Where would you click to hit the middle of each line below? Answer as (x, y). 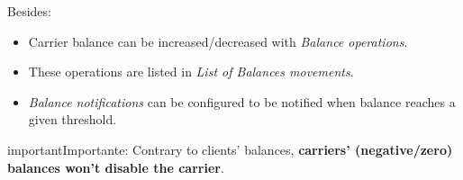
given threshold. (73, 119)
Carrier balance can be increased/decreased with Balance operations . (218, 41)
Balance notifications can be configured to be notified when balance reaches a (242, 101)
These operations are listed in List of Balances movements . (191, 72)
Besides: (29, 11)
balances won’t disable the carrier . (116, 167)
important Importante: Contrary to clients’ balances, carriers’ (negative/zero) (230, 149)
